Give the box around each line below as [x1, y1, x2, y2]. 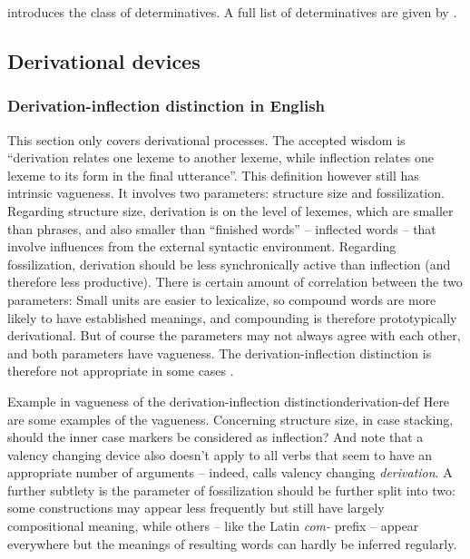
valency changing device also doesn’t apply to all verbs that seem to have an [7, 445, 433, 464]
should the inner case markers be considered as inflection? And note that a [7, 427, 424, 446]
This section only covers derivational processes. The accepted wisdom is [7, 130, 406, 149]
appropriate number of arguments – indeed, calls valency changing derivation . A [7, 463, 453, 482]
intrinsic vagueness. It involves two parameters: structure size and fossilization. [7, 183, 445, 202]
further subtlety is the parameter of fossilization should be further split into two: [7, 480, 455, 499]
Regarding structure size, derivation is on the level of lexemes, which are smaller [7, 201, 454, 220]
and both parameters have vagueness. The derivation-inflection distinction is [7, 343, 432, 362]
